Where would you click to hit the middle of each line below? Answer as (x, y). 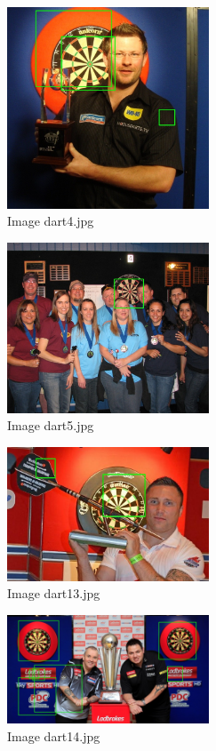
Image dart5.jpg (51, 425)
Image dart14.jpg (54, 735)
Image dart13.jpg (54, 593)
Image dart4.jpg (51, 221)
